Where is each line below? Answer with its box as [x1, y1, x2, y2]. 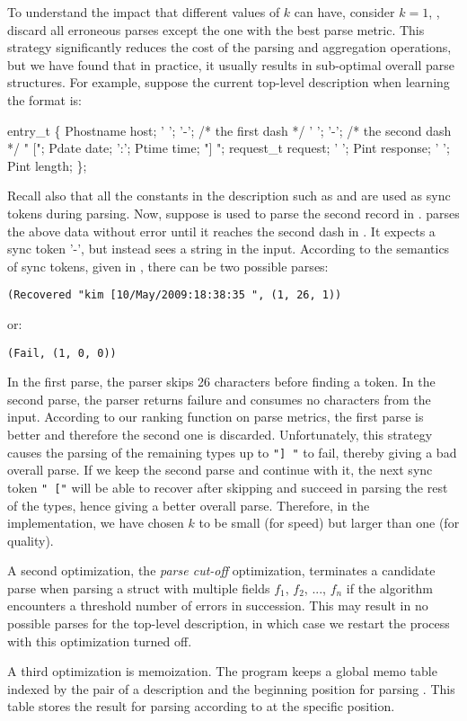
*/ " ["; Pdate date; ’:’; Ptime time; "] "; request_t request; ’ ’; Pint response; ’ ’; [7, 138, 450, 157]
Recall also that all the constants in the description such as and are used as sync [7, 186, 451, 205]
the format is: [7, 90, 82, 109]
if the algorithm [346, 578, 433, 597]
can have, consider [294, 3, 395, 21]
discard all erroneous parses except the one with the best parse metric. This [7, 20, 425, 39]
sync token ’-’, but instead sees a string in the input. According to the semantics [7, 239, 450, 258]
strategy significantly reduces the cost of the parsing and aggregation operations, [7, 38, 452, 57]
